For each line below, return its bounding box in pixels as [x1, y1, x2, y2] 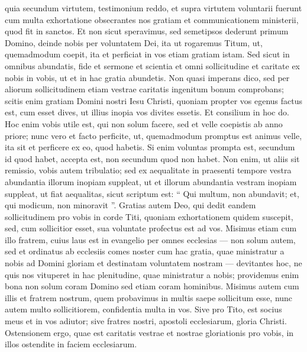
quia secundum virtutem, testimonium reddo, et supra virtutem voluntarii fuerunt [5, 2, 302, 14]
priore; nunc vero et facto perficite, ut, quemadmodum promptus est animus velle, [5, 129, 302, 141]
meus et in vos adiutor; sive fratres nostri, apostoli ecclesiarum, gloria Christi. [5, 315, 287, 327]
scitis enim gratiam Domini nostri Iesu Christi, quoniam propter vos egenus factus [5, 94, 303, 106]
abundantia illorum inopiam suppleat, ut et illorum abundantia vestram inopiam [5, 175, 297, 188]
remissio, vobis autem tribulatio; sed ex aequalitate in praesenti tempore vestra [5, 164, 292, 176]
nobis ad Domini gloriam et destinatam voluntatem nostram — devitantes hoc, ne [5, 257, 302, 269]
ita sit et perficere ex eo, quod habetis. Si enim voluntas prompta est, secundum [5, 141, 295, 153]
